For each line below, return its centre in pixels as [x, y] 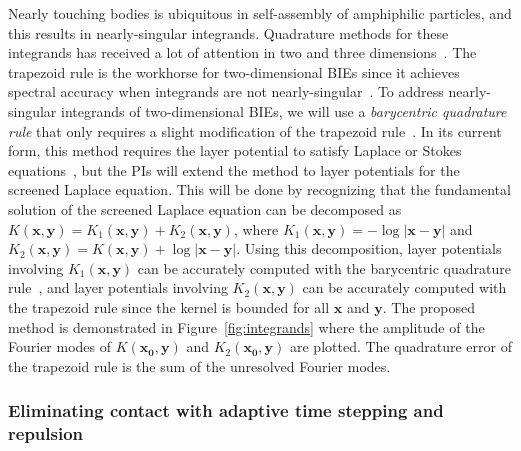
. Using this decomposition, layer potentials [369, 248]
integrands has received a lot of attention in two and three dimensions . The [242, 52]
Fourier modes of [60, 346]
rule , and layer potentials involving [118, 287]
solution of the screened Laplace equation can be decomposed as [205, 208]
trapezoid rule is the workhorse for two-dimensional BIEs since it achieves [234, 71]
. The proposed [429, 306]
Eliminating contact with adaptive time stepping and [226, 410]
